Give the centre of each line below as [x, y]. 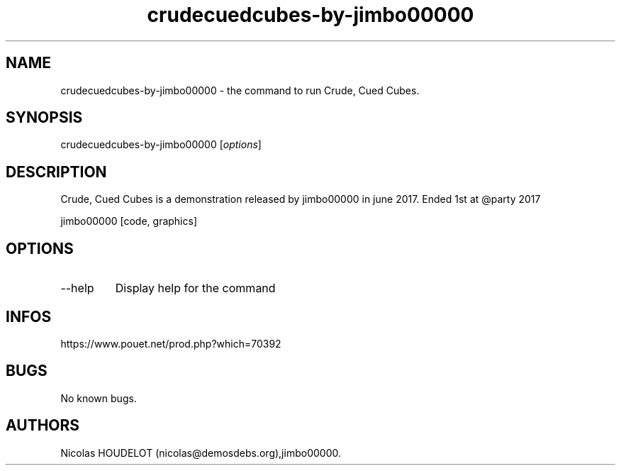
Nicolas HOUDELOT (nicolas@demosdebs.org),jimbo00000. [201, 453]
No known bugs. [99, 398]
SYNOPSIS [44, 118]
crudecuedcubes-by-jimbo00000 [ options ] [161, 145]
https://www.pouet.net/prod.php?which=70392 [171, 343]
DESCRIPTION [56, 172]
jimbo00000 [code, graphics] [129, 221]
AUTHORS [43, 426]
